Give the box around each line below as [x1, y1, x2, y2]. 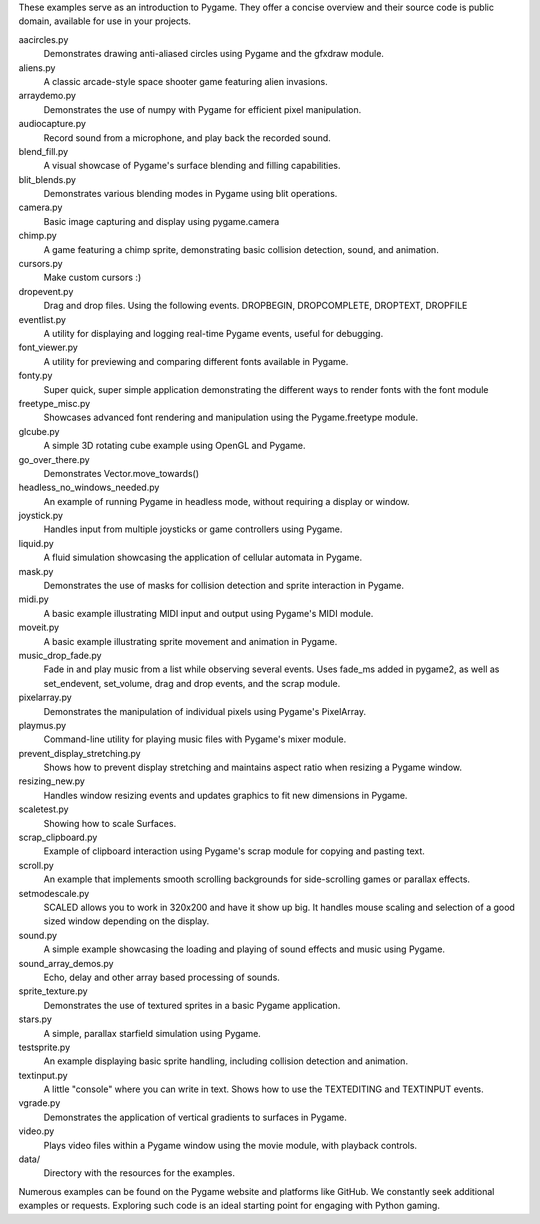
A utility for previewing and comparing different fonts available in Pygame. [43, 355, 349, 367]
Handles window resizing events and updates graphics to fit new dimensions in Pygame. [43, 789, 408, 801]
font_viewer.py [18, 341, 79, 354]
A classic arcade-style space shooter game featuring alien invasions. [43, 75, 329, 87]
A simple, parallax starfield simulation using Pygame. [43, 1027, 262, 1039]
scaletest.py [18, 803, 69, 815]
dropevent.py [18, 285, 74, 297]
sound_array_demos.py [18, 957, 114, 969]
